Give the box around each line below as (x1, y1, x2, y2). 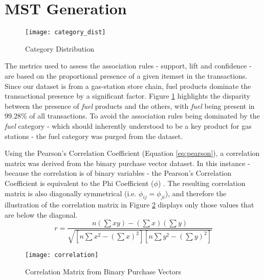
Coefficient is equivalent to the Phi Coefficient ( (5, 177, 154, 188)
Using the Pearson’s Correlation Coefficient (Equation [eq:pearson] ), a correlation (5, 148, 260, 158)
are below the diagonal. (5, 209, 78, 220)
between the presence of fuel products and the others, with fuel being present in (5, 100, 255, 111)
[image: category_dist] (25, 29, 106, 36)
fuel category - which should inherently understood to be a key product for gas (5, 120, 252, 131)
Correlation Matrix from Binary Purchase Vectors (25, 266, 181, 276)
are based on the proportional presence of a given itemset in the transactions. (5, 70, 248, 81)
